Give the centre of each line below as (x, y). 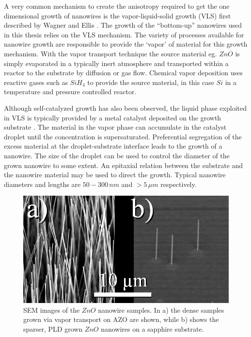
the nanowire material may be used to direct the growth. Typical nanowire (115, 175)
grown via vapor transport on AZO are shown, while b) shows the (121, 319)
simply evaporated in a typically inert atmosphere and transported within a (116, 63)
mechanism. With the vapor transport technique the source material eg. (110, 53)
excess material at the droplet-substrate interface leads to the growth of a (113, 146)
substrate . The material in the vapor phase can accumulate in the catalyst (115, 127)
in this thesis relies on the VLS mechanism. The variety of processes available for (124, 34)
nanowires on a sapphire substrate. (152, 329)
